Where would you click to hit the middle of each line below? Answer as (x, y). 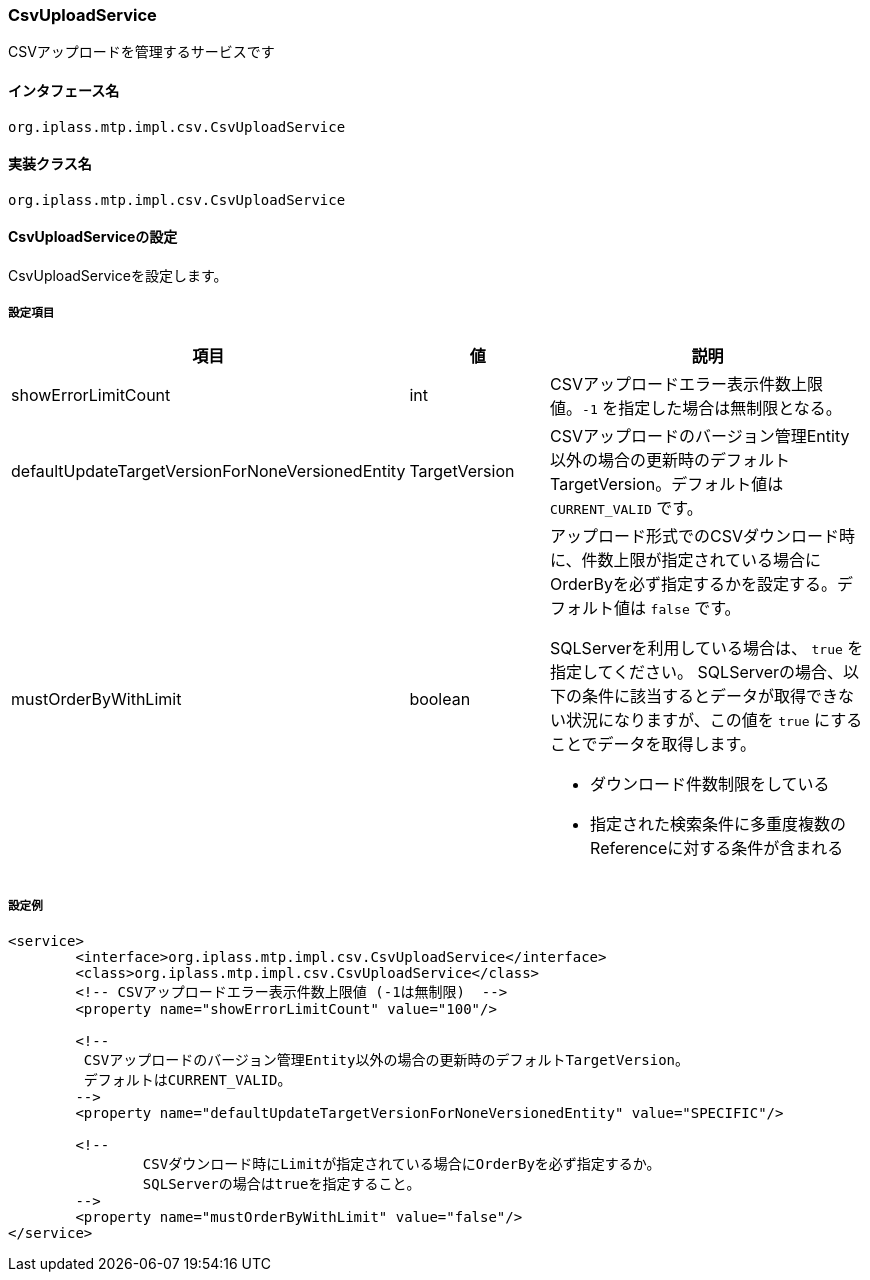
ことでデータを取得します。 (653, 743)
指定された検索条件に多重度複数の (718, 823)
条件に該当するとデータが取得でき (710, 695)
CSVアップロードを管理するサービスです (141, 52)
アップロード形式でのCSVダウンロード (695, 535)
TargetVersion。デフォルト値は (667, 483)
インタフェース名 (64, 90)
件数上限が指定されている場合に (701, 559)
